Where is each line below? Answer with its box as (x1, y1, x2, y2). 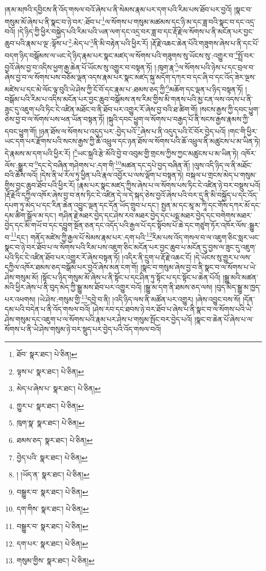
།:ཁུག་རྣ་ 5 (154, 60, 178, 72)
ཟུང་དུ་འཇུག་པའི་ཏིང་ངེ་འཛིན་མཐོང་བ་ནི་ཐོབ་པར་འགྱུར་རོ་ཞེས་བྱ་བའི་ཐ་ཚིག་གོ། (5, 103, 198, 114)
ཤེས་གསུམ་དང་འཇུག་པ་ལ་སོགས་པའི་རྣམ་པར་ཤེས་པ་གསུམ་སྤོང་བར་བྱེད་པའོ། (5, 313, 192, 324)
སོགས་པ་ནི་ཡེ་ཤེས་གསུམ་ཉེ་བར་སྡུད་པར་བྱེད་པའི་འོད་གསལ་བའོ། (5, 324, 161, 334)
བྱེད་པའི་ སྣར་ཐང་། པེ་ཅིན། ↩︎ (16, 452, 88, 462)
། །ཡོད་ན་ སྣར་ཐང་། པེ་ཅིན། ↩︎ (16, 469, 90, 480)
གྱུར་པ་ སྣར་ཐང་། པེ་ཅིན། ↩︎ (16, 400, 84, 411)
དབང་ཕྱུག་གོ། (5, 125, 37, 136)
